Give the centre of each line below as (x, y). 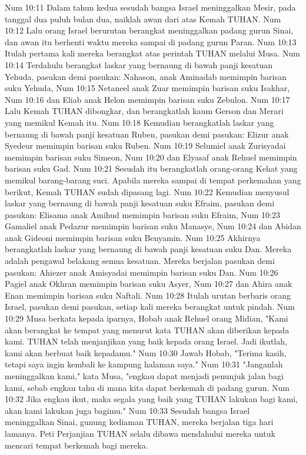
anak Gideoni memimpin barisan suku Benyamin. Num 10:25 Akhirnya (133, 237)
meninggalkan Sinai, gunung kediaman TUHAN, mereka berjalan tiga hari (139, 422)
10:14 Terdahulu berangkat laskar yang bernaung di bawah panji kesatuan (139, 64)
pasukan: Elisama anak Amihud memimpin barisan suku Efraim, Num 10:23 (142, 214)
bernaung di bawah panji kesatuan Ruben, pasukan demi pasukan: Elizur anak (147, 134)
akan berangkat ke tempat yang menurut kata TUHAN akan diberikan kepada (147, 329)
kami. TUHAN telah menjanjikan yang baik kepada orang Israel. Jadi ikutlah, (146, 341)
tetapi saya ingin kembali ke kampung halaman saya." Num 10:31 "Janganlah (144, 364)
